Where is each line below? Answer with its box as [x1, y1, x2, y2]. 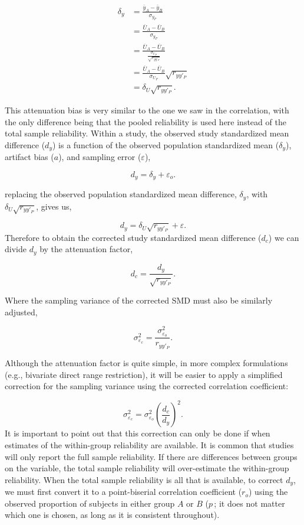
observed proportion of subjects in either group [5, 497, 175, 509]
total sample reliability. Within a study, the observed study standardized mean [5, 127, 289, 139]
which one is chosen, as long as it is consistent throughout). [5, 508, 220, 521]
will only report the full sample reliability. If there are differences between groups [5, 450, 298, 462]
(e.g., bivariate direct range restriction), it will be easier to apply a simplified [5, 368, 283, 380]
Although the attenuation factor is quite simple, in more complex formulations [5, 357, 288, 369]
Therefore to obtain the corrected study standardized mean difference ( [5, 231, 262, 243]
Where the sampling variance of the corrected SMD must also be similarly [5, 294, 273, 306]
